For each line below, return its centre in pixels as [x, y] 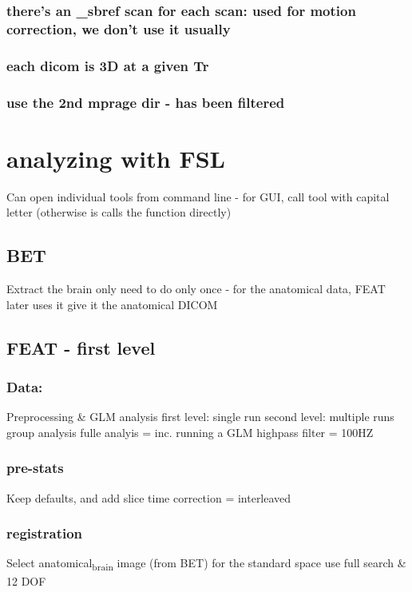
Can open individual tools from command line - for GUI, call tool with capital [198, 196]
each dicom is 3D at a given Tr [108, 65]
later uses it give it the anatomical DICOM [112, 304]
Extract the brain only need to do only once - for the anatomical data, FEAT [196, 288]
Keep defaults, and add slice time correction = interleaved [149, 497]
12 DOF [26, 580]
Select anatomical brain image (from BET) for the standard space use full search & [206, 564]
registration [45, 533]
